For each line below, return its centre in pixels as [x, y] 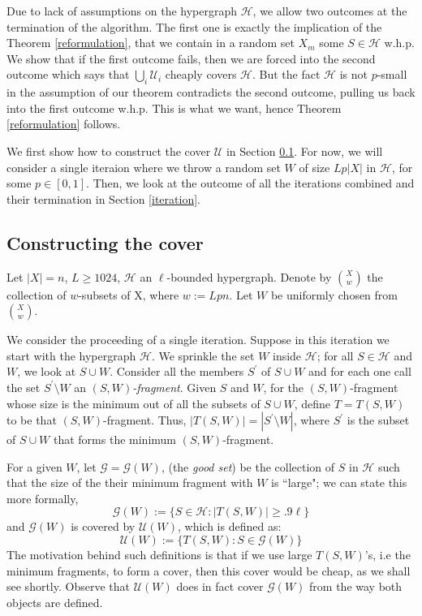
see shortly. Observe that [68, 586]
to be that [32, 420]
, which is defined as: [230, 526]
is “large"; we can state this [339, 482]
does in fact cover [220, 586]
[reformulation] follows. [64, 124]
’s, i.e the [388, 555]
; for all [335, 355]
